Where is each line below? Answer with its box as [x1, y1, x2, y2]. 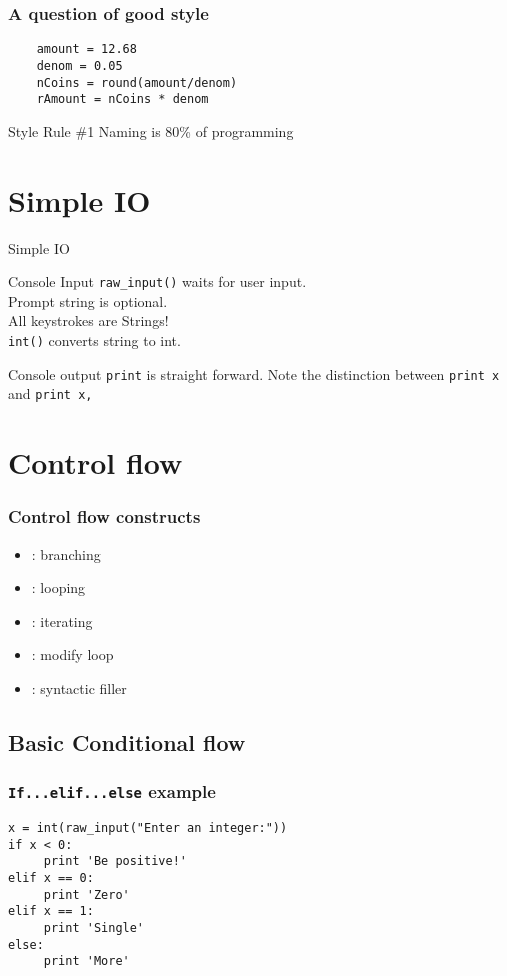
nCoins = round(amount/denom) [36, 75, 238, 90]
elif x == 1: [8, 904, 94, 919]
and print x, [8, 383, 93, 404]
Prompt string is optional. [8, 290, 168, 311]
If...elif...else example [8, 779, 216, 804]
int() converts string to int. [8, 330, 181, 350]
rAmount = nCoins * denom [36, 92, 209, 107]
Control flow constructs [8, 504, 201, 529]
